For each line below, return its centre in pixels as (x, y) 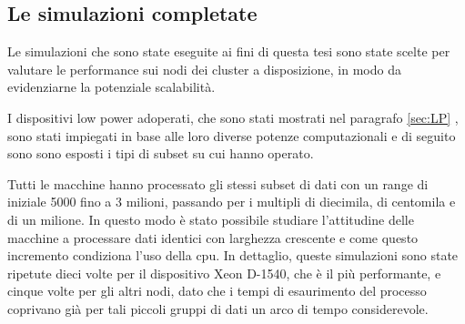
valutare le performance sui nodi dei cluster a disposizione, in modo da (204, 69)
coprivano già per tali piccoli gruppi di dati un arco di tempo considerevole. (218, 308)
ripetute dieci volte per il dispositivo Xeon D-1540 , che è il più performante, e (224, 273)
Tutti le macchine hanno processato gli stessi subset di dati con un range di (218, 183)
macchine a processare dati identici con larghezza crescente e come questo (213, 237)
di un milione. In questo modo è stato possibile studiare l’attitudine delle (211, 219)
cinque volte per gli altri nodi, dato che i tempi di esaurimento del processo (217, 291)
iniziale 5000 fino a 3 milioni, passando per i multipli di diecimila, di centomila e (232, 202)
